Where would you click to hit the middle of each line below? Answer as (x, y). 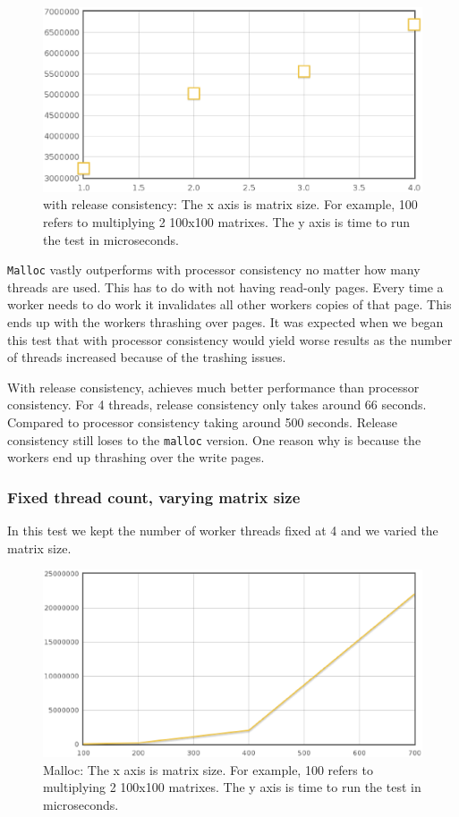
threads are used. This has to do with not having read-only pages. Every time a (225, 286)
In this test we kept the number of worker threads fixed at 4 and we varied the (223, 531)
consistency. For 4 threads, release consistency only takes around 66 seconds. (217, 404)
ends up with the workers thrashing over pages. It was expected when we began (225, 322)
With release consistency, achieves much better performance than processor (213, 387)
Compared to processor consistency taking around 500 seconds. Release (203, 422)
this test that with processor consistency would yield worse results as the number (230, 339)
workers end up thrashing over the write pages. (136, 457)
